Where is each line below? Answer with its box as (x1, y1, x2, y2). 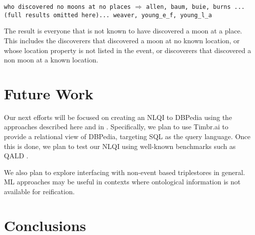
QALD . (4, 150, 29, 161)
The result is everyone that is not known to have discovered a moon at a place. (4, 26, 242, 36)
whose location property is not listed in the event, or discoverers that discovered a (4, 45, 251, 55)
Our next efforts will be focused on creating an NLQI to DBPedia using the (4, 112, 232, 122)
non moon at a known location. (4, 55, 98, 65)
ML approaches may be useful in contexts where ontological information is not (4, 176, 241, 187)
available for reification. (4, 186, 75, 196)
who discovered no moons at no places (4, 3, 131, 10)
